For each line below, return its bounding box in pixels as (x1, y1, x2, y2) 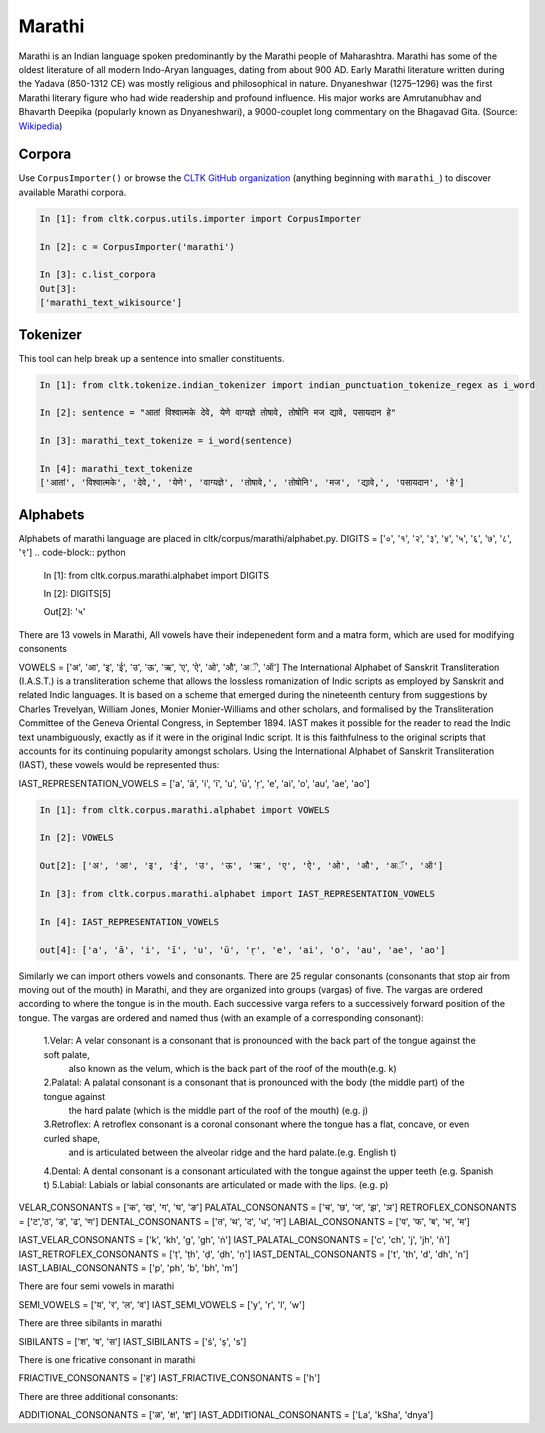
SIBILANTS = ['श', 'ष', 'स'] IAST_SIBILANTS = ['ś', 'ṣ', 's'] (18, 1335, 247, 1347)
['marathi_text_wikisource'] (39, 297, 183, 309)
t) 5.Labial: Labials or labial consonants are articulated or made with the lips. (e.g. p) (43, 1179, 389, 1191)
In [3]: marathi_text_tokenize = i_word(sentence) (39, 435, 294, 447)
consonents (18, 643, 67, 655)
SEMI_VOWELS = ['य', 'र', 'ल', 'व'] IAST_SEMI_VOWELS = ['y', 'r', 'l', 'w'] (18, 1298, 305, 1310)
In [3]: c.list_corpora (39, 269, 157, 280)
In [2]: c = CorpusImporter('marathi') (39, 241, 235, 252)
